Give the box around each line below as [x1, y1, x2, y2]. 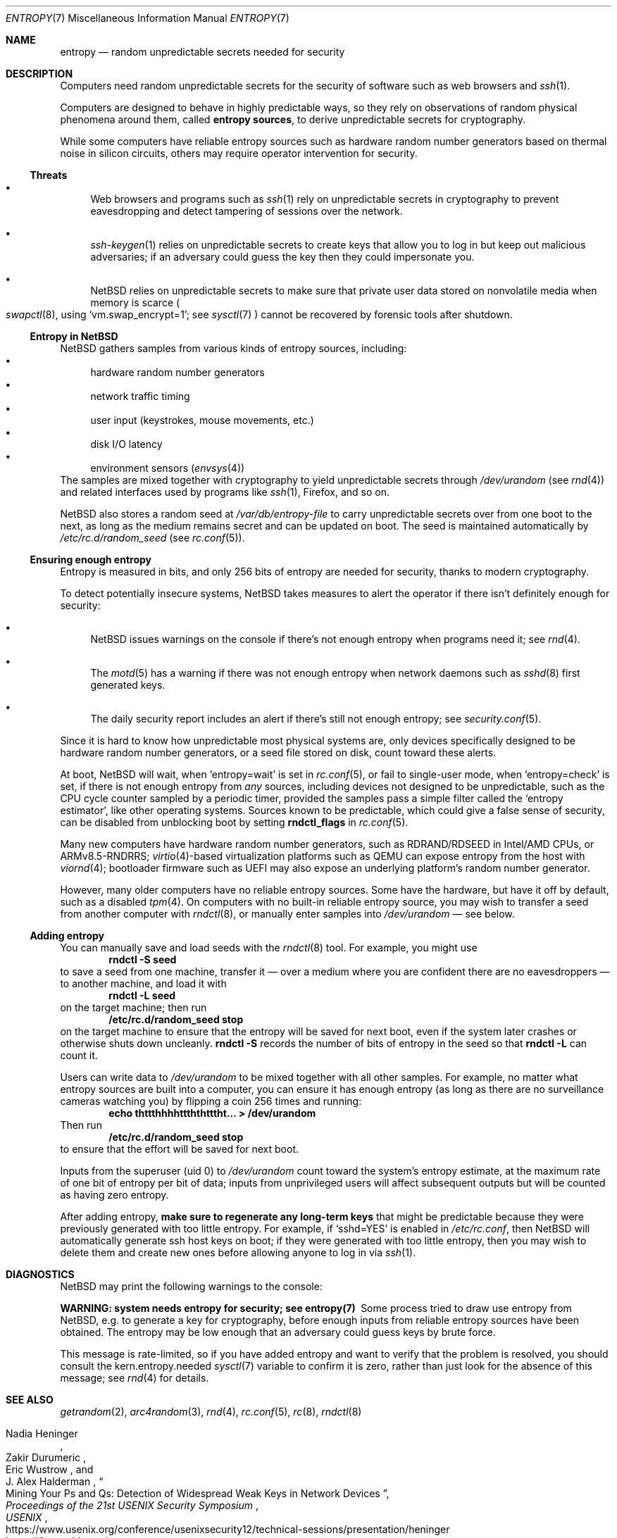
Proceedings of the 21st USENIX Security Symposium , [6, 1499, 259, 1511]
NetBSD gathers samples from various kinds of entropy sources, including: [60, 342, 407, 354]
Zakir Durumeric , [6, 1451, 87, 1463]
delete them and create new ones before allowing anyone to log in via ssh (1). [60, 1246, 416, 1258]
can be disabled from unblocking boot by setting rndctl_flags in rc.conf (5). [60, 816, 409, 828]
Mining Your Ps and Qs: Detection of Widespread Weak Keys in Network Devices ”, [6, 1487, 389, 1499]
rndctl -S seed [108, 954, 177, 965]
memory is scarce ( [90, 296, 180, 308]
